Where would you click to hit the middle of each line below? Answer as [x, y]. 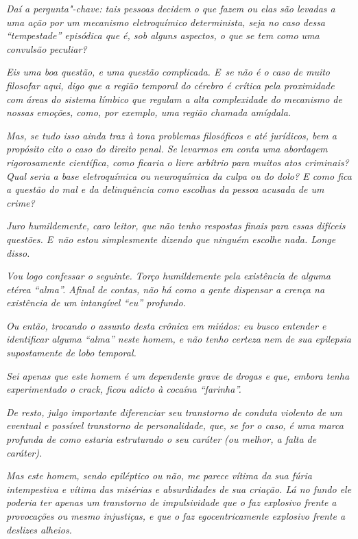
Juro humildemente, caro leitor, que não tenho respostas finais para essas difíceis [176, 226]
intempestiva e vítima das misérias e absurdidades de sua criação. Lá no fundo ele [179, 489]
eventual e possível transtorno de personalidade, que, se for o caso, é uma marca [175, 425]
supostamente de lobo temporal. [71, 353]
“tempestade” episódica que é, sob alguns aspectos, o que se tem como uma [163, 35]
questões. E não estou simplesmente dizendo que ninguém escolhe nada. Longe [171, 239]
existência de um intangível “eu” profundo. [96, 302]
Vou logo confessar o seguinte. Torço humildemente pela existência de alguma [168, 276]
